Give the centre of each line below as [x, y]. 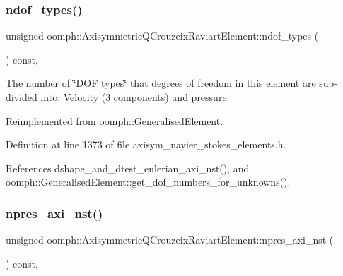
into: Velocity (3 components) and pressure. [135, 97]
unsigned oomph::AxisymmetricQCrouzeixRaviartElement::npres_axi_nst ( [170, 240]
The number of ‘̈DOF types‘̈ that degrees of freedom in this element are [161, 83]
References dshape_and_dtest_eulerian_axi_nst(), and [128, 168]
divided [22, 97]
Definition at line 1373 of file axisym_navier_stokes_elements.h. [146, 144]
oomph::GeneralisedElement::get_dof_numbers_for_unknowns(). [148, 182]
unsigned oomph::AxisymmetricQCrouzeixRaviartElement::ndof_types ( [162, 36]
